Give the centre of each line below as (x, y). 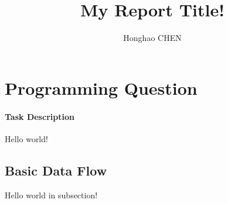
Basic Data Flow (56, 170)
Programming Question (101, 87)
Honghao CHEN (152, 38)
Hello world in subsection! (51, 195)
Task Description (40, 116)
